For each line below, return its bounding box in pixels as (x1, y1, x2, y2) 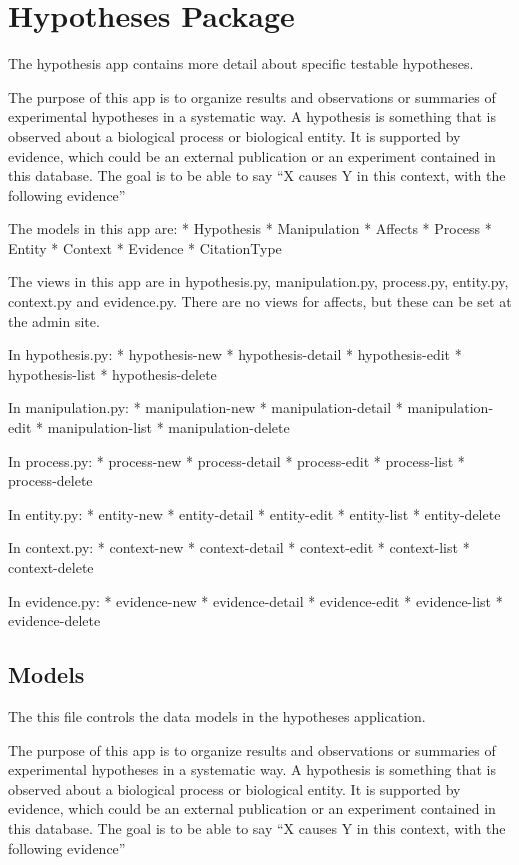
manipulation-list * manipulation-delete (47, 417, 290, 438)
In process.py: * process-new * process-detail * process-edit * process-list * (8, 450, 465, 471)
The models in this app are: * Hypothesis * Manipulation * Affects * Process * (8, 218, 492, 239)
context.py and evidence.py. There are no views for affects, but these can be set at (8, 291, 512, 312)
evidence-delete (8, 610, 101, 631)
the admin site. (8, 310, 100, 331)
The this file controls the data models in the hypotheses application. (8, 705, 426, 726)
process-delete (8, 470, 93, 491)
